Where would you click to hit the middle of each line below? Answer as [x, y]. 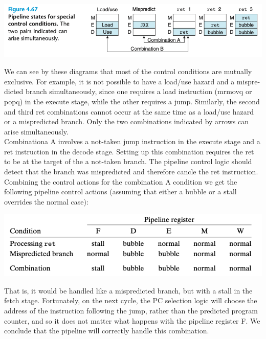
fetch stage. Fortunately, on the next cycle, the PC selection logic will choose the [131, 300]
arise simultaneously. [36, 131]
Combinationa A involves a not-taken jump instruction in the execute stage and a [132, 141]
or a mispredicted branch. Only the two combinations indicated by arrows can [126, 121]
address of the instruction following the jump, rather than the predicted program [131, 311]
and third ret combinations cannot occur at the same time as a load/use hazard [129, 111]
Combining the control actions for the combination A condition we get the [121, 181]
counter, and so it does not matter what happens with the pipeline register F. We [132, 320]
